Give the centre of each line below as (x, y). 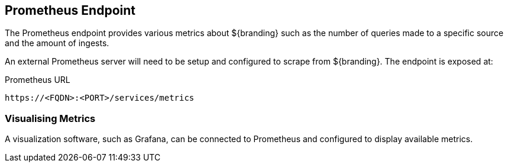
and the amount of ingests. (57, 43)
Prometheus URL (38, 80)
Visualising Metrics (50, 118)
